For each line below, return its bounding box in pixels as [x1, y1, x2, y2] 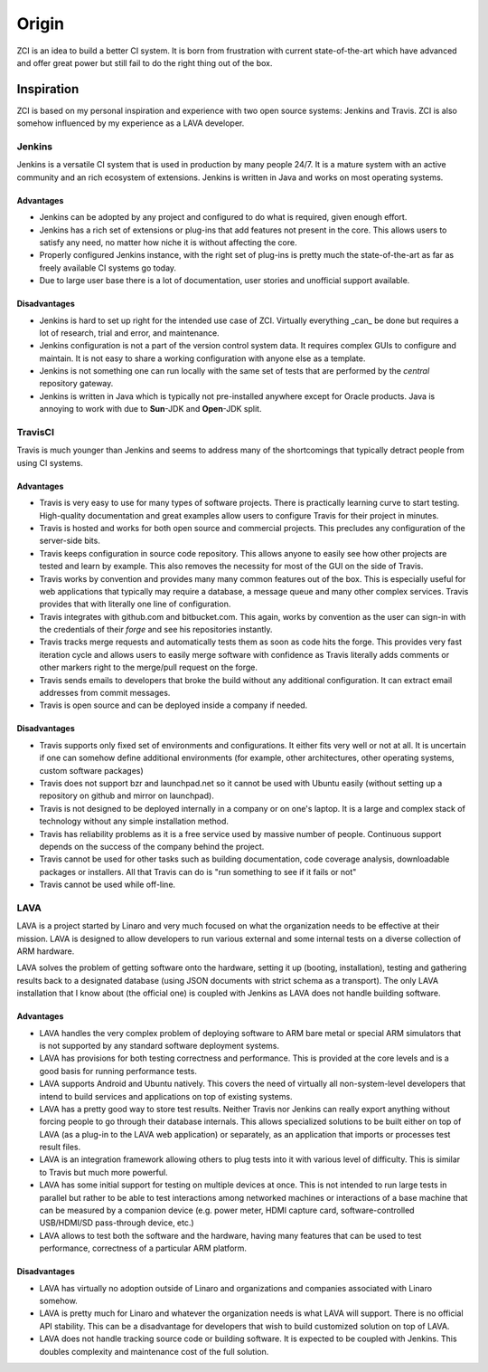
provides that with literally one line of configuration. [39, 598, 231, 610]
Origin [16, 14, 65, 33]
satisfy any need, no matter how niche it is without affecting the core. [39, 236, 297, 248]
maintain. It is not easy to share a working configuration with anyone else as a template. [39, 353, 366, 364]
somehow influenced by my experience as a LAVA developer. [16, 118, 245, 129]
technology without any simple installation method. [39, 815, 230, 827]
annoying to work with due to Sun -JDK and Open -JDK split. [39, 404, 262, 414]
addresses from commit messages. [39, 688, 171, 699]
